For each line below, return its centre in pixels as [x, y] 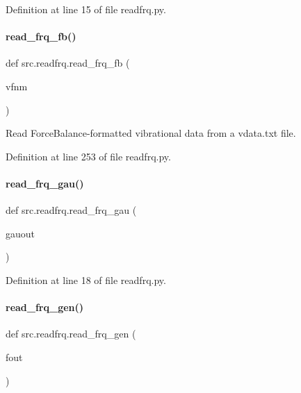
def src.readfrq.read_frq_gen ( [71, 334]
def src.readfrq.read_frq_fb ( [68, 63]
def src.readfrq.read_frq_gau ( [71, 210]
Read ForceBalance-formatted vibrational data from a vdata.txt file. [151, 133]
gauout [21, 233]
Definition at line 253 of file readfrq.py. [88, 156]
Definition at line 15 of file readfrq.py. [86, 9]
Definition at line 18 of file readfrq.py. [86, 279]
